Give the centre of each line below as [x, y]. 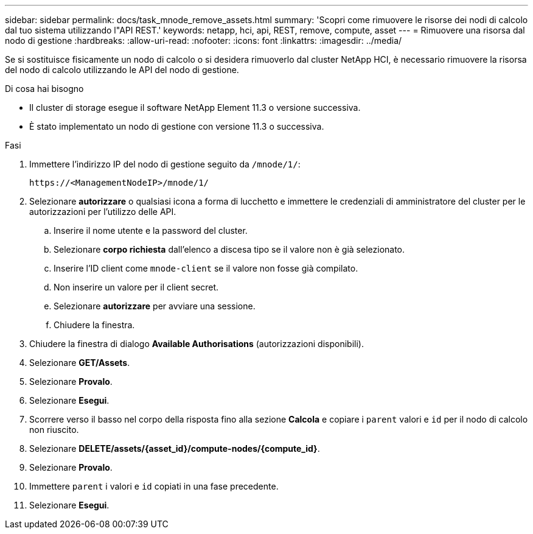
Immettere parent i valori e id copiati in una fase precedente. [154, 486]
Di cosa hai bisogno [44, 89]
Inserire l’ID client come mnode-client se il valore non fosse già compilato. [206, 268]
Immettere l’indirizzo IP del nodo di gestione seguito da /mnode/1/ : [165, 164]
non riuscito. [54, 430]
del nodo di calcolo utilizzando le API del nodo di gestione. [122, 70]
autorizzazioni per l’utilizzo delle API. [103, 212]
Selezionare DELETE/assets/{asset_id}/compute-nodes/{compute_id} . [175, 448]
